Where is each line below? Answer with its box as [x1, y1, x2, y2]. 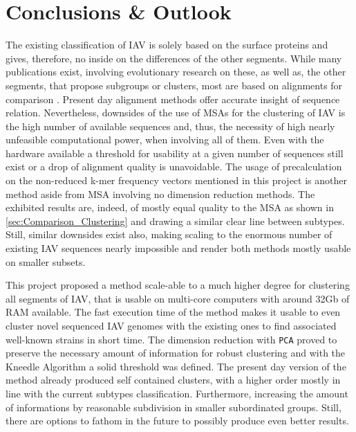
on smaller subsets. [6, 254, 86, 269]
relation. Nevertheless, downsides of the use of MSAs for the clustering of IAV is [6, 105, 346, 120]
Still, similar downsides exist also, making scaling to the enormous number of [6, 227, 332, 242]
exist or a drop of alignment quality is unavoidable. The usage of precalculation [6, 159, 342, 174]
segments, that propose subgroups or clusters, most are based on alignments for [6, 78, 343, 92]
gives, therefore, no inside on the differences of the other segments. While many [6, 51, 342, 65]
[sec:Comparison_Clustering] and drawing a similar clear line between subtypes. [6, 213, 345, 228]
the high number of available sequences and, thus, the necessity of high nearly [6, 118, 335, 133]
